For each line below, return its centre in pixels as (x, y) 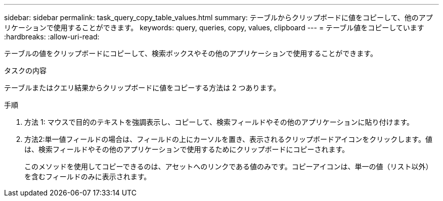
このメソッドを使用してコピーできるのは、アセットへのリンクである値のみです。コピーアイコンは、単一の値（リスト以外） (229, 166)
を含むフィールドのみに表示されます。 (88, 177)
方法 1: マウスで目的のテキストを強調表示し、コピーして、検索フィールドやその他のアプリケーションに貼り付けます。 (219, 122)
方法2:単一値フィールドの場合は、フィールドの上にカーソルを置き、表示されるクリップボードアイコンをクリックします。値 (228, 139)
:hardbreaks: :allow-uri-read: (52, 37)
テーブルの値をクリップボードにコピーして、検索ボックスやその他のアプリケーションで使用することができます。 (191, 53)
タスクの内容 (25, 70)
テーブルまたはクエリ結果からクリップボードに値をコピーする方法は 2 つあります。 (142, 88)
